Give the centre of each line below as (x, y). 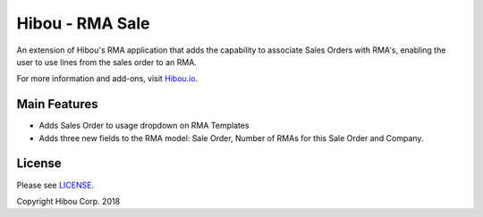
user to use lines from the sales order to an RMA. (106, 62)
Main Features (57, 104)
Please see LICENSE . (55, 185)
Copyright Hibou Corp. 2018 (68, 201)
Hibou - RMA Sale (83, 23)
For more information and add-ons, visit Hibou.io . (107, 79)
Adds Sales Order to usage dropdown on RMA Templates (144, 126)
